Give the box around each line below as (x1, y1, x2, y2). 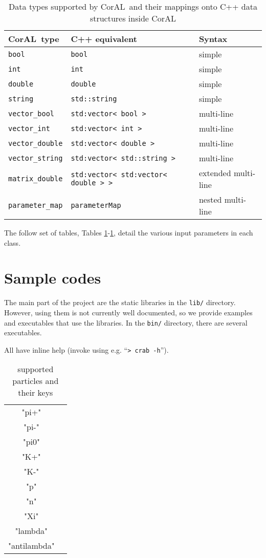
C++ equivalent (71, 33, 137, 45)
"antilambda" (8, 540, 55, 552)
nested (198, 194, 222, 205)
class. (4, 237, 21, 248)
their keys (18, 387, 53, 399)
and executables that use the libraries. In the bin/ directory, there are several (4, 317, 248, 328)
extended (198, 167, 231, 179)
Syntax (198, 33, 228, 45)
